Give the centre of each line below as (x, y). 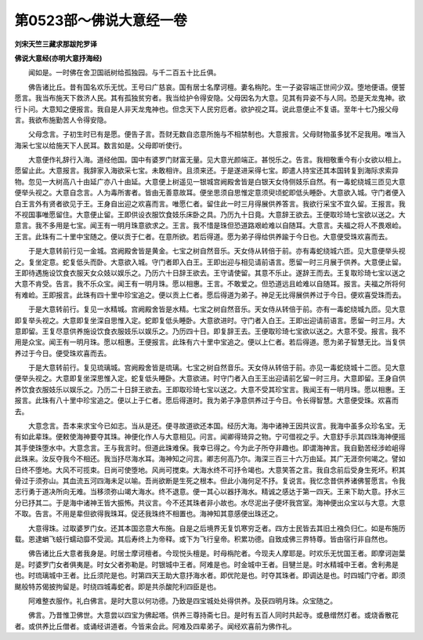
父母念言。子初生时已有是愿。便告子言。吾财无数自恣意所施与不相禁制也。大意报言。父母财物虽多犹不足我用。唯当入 (217, 134)
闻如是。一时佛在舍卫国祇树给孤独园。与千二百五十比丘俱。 (124, 73)
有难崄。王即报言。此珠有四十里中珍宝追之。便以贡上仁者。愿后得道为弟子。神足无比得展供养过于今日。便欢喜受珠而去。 (210, 295)
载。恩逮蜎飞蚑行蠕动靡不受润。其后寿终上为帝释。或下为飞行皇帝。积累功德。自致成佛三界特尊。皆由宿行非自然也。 (203, 539)
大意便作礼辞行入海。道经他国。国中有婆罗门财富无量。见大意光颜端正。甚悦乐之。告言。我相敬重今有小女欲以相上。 (217, 160)
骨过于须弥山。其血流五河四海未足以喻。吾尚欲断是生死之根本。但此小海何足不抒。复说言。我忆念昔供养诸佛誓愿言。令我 (210, 481)
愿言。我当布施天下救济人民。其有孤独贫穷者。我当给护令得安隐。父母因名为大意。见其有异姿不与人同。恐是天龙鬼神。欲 (210, 98)
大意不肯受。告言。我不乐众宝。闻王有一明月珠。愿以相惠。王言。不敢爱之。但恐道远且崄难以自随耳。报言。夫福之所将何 (210, 284)
